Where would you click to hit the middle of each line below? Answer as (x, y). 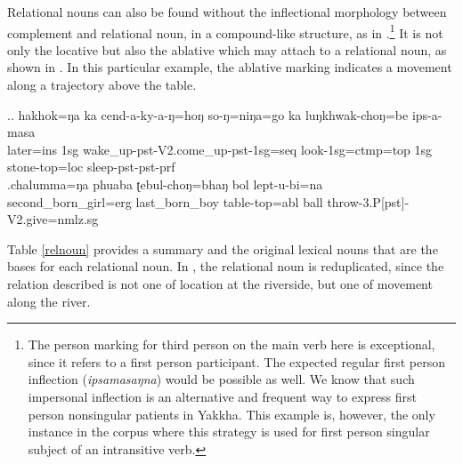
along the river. (49, 301)
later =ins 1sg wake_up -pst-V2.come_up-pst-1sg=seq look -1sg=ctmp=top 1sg (220, 149)
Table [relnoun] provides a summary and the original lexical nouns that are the (223, 248)
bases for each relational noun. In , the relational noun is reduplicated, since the (226, 266)
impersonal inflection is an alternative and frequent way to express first (222, 396)
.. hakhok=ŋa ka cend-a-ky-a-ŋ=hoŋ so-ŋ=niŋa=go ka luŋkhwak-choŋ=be (208, 114)
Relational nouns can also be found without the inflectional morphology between (227, 12)
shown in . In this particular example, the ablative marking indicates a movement (230, 67)
